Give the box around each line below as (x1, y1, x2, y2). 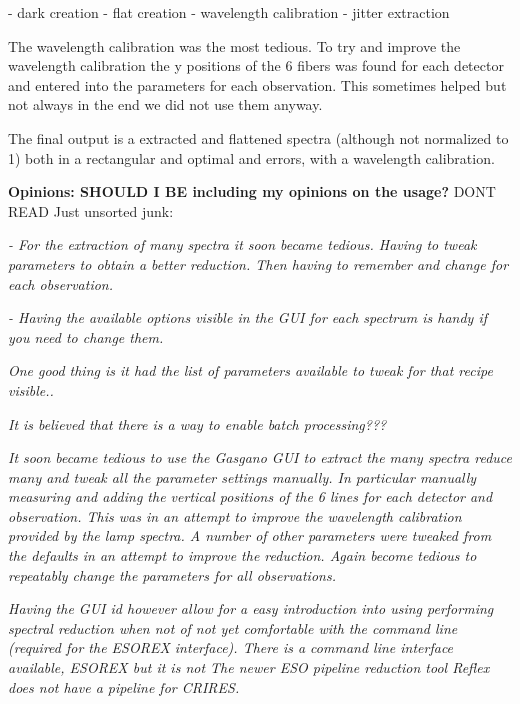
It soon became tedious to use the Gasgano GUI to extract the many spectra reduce (8, 447, 512, 468)
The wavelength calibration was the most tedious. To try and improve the (8, 35, 461, 56)
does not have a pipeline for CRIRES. (8, 676, 240, 697)
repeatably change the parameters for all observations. (8, 564, 336, 585)
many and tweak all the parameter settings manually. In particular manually (8, 466, 477, 487)
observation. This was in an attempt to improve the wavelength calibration (8, 505, 462, 526)
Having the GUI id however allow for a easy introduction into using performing (8, 598, 494, 619)
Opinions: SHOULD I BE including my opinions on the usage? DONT (8, 181, 496, 202)
